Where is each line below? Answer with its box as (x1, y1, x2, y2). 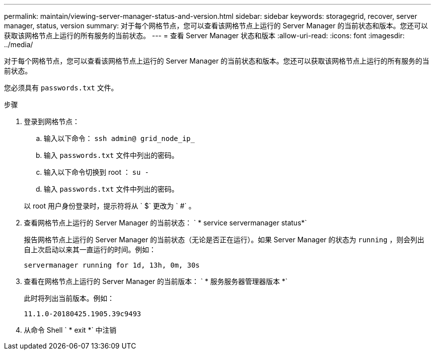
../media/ (4, 40, 33, 49)
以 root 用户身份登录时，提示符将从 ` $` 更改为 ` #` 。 (24, 202, 196, 210)
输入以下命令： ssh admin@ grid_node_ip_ (44, 134, 195, 142)
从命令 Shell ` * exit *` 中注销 (24, 326, 117, 334)
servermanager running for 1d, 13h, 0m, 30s (24, 261, 200, 269)
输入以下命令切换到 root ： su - (44, 168, 149, 176)
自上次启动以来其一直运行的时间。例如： (24, 245, 156, 254)
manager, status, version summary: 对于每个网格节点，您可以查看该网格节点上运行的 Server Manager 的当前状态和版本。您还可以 (4, 21, 428, 30)
